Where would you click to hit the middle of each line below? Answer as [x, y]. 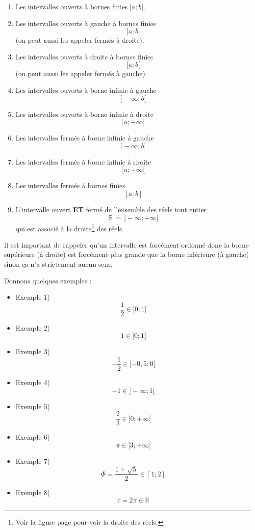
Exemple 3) [33, 351]
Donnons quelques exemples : [48, 280]
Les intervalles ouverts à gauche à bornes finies [86, 23]
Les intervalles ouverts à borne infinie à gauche [86, 90]
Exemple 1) [33, 297]
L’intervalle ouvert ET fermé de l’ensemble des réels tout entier [111, 209]
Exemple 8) [33, 492]
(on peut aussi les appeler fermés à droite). [80, 40]
